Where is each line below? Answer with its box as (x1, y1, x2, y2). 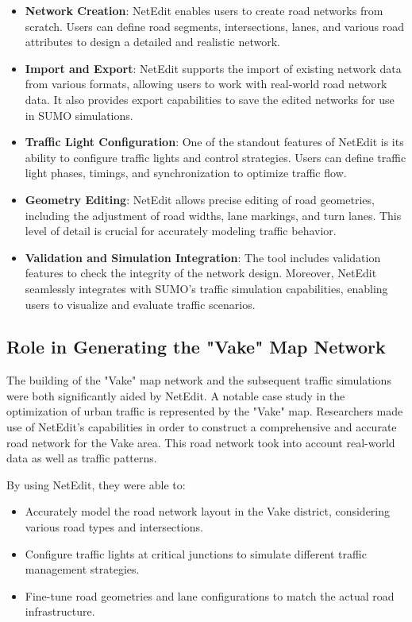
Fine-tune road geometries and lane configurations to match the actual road (25, 587, 395, 604)
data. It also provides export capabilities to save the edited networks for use (25, 91, 395, 107)
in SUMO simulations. (25, 106, 133, 123)
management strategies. (25, 561, 140, 578)
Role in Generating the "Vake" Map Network (6, 334, 386, 359)
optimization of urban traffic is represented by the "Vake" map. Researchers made (6, 403, 403, 419)
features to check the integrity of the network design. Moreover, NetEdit (25, 265, 377, 281)
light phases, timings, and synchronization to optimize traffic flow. (25, 164, 347, 181)
